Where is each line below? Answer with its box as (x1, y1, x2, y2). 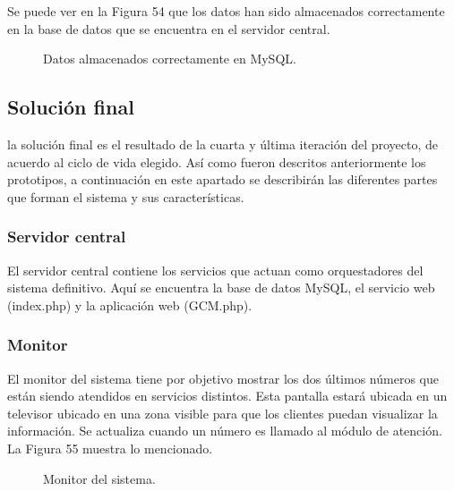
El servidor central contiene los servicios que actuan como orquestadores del (7, 260, 424, 279)
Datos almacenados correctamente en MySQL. (43, 49, 296, 68)
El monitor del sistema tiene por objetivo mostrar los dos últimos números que (7, 368, 439, 387)
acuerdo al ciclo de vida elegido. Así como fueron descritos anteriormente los (7, 152, 426, 171)
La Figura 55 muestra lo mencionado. (7, 438, 213, 457)
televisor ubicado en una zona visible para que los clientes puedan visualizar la (7, 403, 438, 422)
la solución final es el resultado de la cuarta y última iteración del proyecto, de (7, 134, 439, 153)
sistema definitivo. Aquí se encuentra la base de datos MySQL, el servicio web (7, 278, 435, 297)
